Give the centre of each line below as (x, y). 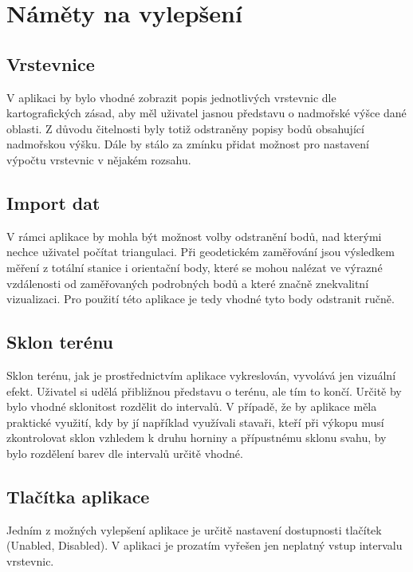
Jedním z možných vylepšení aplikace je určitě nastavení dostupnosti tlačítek (194, 529)
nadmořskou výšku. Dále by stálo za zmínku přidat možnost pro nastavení (188, 144)
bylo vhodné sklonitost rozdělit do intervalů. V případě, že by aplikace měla (192, 406)
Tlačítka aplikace (78, 496)
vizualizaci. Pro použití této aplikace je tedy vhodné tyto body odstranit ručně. (201, 299)
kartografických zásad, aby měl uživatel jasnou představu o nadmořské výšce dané (206, 113)
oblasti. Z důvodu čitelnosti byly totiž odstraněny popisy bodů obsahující (185, 128)
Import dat (53, 202)
